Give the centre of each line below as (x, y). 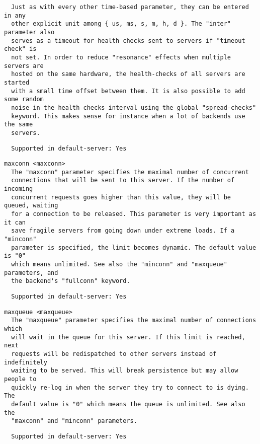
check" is (20, 49)
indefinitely (26, 362)
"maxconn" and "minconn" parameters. (74, 421)
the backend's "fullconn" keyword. (71, 281)
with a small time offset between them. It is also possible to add (128, 91)
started (17, 82)
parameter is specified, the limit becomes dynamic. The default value (134, 247)
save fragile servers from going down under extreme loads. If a (123, 231)
